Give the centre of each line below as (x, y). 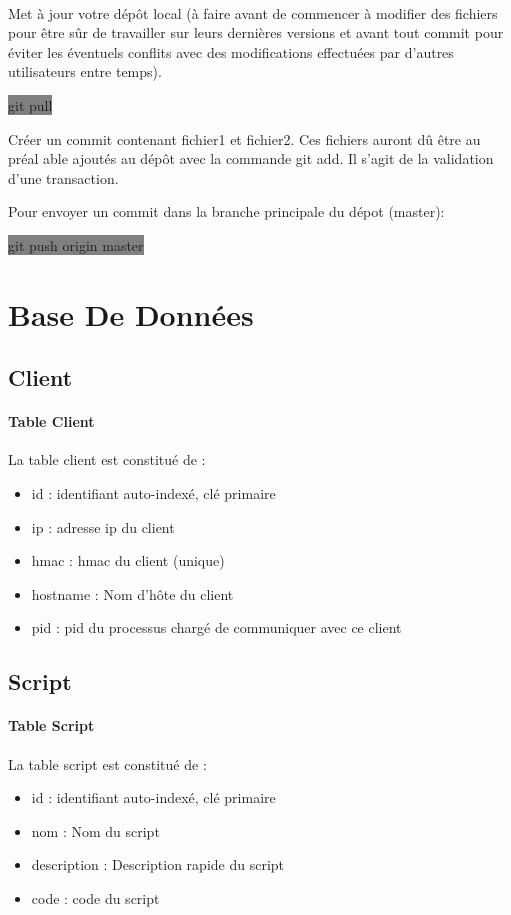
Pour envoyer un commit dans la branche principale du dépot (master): (226, 211)
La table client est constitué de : (107, 459)
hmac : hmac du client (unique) (128, 560)
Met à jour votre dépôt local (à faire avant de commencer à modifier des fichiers (253, 12)
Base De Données (131, 313)
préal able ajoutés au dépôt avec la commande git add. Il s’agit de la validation (251, 158)
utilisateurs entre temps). (85, 71)
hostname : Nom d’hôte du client (132, 593)
